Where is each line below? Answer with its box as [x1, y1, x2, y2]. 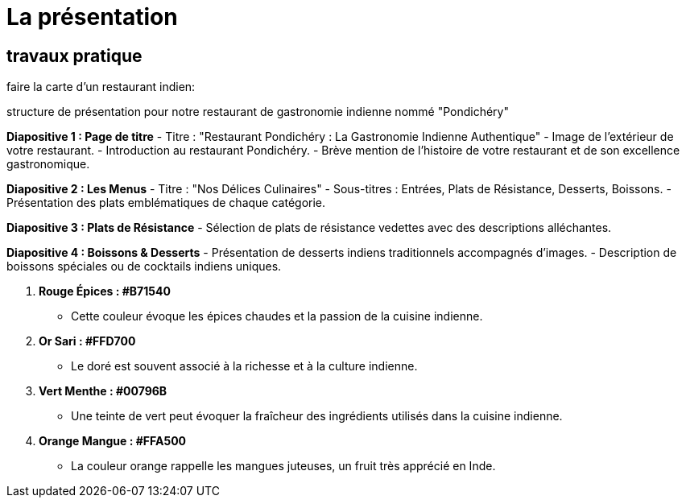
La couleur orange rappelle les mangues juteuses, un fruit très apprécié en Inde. [71, 459, 496, 473]
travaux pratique [6, 45, 143, 66]
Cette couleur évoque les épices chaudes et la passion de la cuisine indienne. [71, 309, 483, 324]
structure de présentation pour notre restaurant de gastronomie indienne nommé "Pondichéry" [6, 105, 509, 119]
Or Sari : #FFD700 [39, 334, 136, 349]
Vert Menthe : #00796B [39, 384, 167, 399]
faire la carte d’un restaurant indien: [6, 80, 196, 94]
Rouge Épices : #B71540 [39, 284, 171, 299]
